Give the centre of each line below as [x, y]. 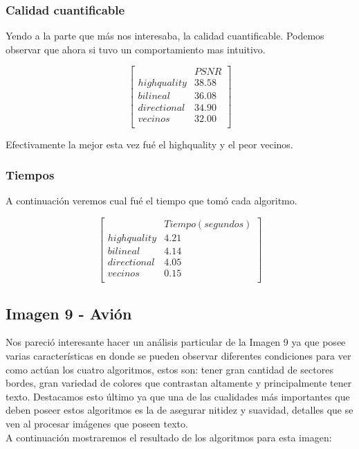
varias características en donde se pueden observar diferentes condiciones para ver [178, 355]
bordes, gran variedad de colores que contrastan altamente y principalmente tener [179, 383]
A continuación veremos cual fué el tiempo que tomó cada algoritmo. [151, 201]
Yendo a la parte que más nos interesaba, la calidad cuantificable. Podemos [165, 36]
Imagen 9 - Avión [69, 313]
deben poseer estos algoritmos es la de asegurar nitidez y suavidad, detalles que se [179, 410]
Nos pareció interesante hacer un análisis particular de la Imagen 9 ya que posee [176, 342]
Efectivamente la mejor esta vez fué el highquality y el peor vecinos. [149, 144]
